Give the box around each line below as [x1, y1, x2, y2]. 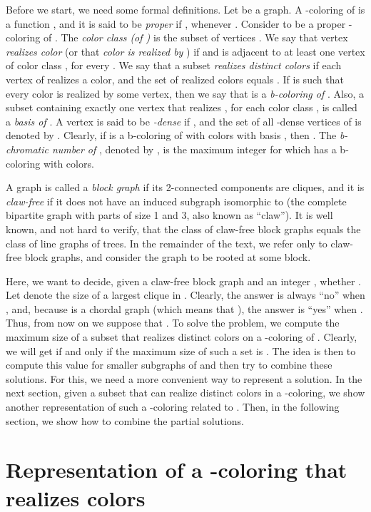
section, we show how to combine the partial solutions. [6, 413, 244, 428]
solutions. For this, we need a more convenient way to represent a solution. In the [6, 371, 362, 386]
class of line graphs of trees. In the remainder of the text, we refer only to [6, 235, 327, 250]
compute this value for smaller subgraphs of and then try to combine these [6, 357, 332, 372]
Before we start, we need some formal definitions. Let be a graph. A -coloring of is [6, 2, 365, 16]
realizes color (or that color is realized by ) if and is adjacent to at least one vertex [6, 43, 365, 58]
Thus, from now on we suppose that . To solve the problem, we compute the [6, 315, 340, 330]
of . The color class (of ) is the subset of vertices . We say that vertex [43, 30, 348, 45]
